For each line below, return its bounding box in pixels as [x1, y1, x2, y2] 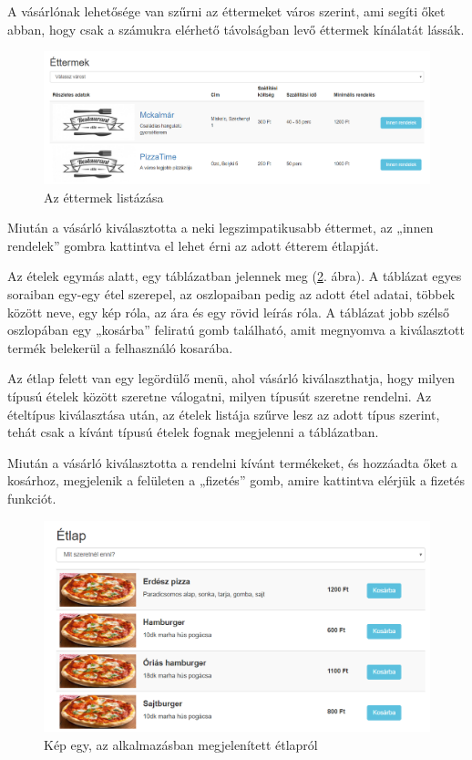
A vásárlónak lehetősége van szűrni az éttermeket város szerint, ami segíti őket [7, 2, 446, 20]
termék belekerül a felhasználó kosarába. [7, 338, 233, 357]
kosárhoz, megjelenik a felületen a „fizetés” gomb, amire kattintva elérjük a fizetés [7, 471, 465, 490]
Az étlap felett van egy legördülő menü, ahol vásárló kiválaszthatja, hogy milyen [7, 369, 456, 388]
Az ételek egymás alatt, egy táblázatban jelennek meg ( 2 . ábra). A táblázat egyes [7, 266, 462, 286]
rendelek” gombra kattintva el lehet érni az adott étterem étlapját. [7, 235, 379, 255]
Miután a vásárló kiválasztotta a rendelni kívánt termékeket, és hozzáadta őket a [7, 453, 457, 472]
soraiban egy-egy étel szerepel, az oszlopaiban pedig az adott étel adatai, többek [7, 285, 456, 304]
